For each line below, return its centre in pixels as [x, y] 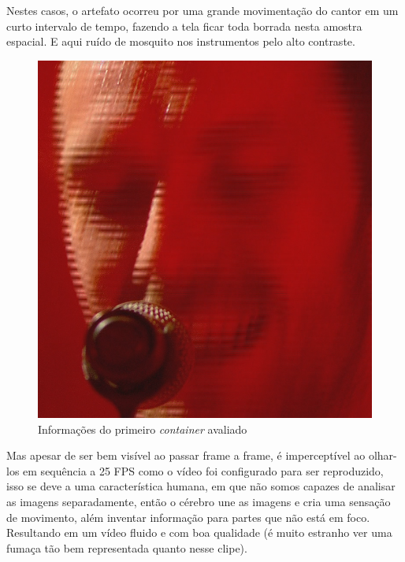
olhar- [383, 455]
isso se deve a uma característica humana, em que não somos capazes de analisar [201, 486]
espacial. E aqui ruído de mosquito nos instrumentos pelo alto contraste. [181, 41]
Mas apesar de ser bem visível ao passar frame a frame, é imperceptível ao [186, 455]
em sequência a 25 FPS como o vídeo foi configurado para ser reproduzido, [203, 470]
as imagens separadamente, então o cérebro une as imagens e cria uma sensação [199, 502]
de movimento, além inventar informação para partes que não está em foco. [188, 517]
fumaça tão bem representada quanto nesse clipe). [127, 547]
